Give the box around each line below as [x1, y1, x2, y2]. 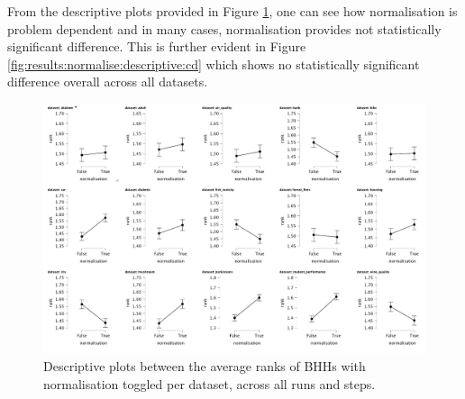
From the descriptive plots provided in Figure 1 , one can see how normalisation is [7, 2, 458, 20]
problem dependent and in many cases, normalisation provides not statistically [7, 19, 442, 38]
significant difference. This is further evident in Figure [7, 37, 306, 56]
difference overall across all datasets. [7, 72, 208, 91]
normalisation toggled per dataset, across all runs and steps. [43, 374, 376, 393]
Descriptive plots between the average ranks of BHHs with [43, 356, 366, 375]
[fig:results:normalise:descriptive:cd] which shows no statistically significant [7, 54, 420, 73]
